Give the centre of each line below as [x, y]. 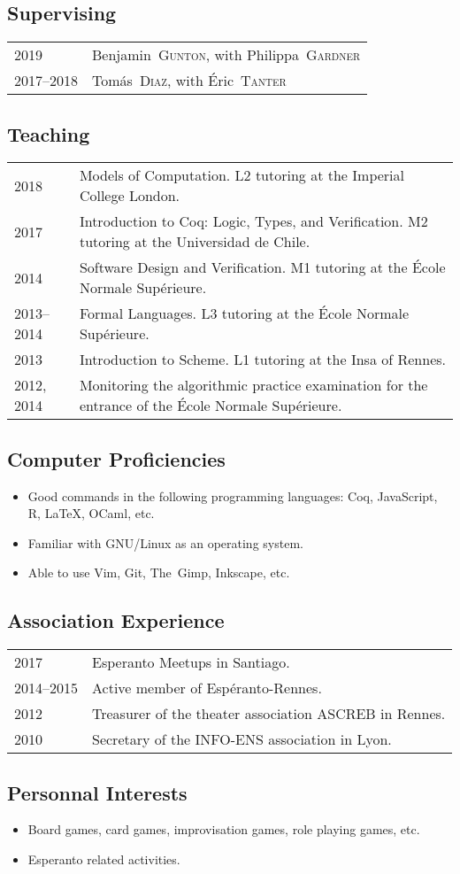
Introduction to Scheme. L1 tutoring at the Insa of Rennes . [262, 360]
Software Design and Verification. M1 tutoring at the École [262, 267]
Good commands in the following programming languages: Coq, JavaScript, [233, 495]
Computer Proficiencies [116, 458]
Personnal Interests [97, 792]
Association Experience [116, 620]
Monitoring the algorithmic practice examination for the [253, 385]
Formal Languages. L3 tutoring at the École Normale [244, 313]
